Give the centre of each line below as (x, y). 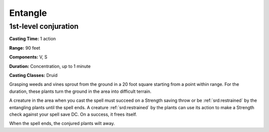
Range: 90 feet (25, 48)
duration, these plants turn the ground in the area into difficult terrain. (80, 91)
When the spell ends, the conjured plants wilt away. (62, 124)
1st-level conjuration (44, 26)
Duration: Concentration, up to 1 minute (50, 66)
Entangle (28, 13)
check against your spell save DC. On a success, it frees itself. (73, 114)
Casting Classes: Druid (33, 75)
